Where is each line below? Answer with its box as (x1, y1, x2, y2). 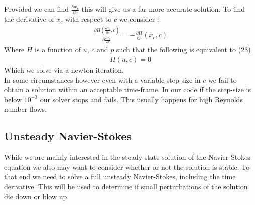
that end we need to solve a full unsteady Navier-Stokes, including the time (4, 171, 236, 182)
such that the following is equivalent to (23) (116, 44, 251, 55)
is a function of (35, 44, 81, 55)
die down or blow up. (4, 191, 69, 201)
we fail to (208, 74, 237, 85)
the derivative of (4, 14, 54, 24)
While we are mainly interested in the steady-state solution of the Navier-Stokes (4, 152, 250, 162)
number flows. (4, 104, 47, 114)
